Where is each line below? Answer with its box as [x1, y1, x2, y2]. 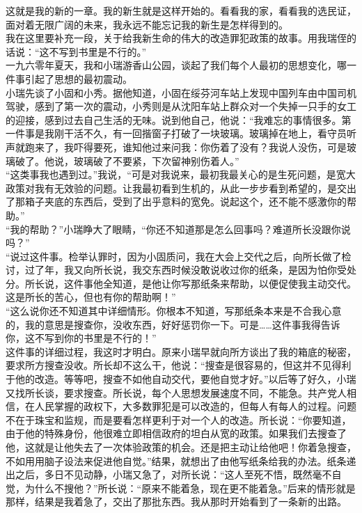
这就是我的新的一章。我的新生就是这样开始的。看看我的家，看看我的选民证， [6, 3, 356, 17]
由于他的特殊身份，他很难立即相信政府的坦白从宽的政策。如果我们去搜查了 [6, 426, 347, 441]
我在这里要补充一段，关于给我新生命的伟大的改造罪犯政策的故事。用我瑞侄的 [6, 31, 356, 45]
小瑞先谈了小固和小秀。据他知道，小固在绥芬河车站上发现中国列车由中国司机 [6, 85, 356, 100]
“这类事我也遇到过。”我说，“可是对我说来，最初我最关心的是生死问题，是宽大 [6, 167, 356, 182]
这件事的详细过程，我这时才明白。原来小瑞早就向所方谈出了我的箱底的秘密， [6, 344, 356, 358]
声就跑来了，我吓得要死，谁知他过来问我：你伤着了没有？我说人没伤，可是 [6, 139, 347, 154]
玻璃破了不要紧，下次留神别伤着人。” [73, 153, 239, 168]
